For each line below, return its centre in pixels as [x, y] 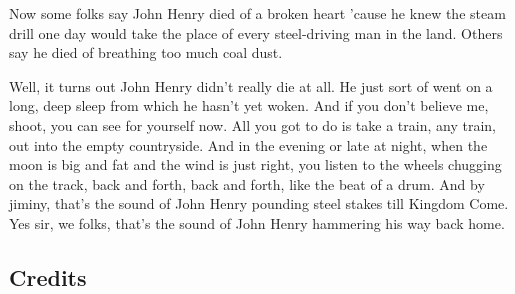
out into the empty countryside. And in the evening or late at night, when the [248, 144]
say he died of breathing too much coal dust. [146, 52]
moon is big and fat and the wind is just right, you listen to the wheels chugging [255, 164]
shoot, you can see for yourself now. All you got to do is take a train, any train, [252, 124]
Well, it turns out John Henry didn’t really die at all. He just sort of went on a [251, 85]
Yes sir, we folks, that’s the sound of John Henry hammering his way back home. [257, 222]
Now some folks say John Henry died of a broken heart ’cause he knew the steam [257, 13]
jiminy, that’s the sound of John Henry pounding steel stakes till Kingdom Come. [259, 203]
